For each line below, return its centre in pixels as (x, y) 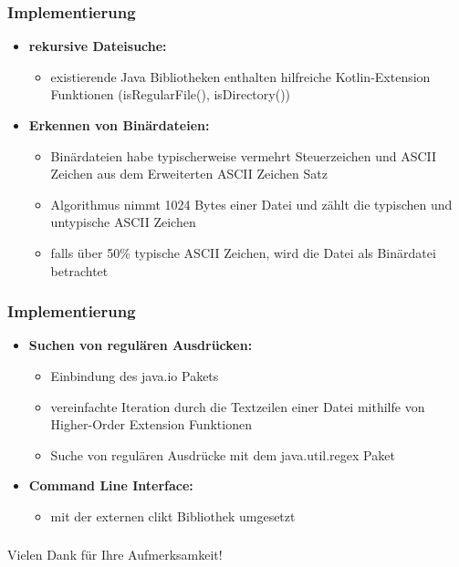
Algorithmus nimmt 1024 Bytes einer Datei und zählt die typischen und (251, 204)
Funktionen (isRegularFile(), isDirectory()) (171, 94)
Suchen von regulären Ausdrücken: (141, 345)
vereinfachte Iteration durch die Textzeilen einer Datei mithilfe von (238, 406)
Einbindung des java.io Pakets (135, 375)
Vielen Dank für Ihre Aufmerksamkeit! (115, 555)
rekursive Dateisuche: (98, 46)
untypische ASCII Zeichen (123, 222)
